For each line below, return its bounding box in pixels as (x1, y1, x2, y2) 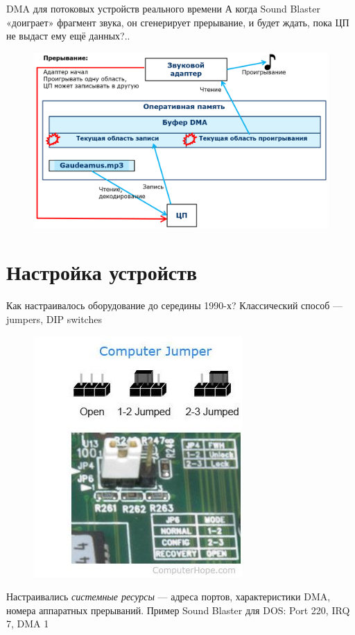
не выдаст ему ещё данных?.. (6, 28, 130, 43)
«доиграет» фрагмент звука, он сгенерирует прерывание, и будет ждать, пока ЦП (6, 15, 349, 29)
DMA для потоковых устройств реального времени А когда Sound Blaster (6, 1, 320, 15)
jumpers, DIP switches (6, 311, 102, 326)
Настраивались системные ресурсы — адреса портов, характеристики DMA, (6, 589, 331, 604)
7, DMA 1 (6, 616, 49, 631)
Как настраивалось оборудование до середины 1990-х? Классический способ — (6, 298, 343, 313)
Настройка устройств (6, 258, 198, 286)
